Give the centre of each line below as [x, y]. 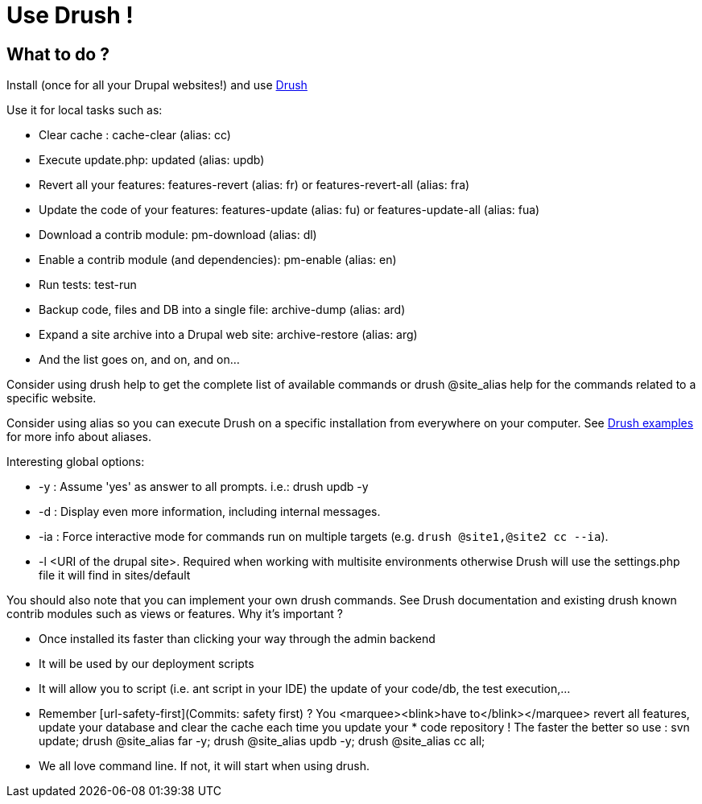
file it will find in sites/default [115, 575]
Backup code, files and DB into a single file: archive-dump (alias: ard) [222, 310]
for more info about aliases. [79, 437]
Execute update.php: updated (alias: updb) [152, 160]
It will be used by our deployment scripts [147, 664]
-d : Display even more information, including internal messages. [210, 512]
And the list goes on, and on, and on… [139, 360]
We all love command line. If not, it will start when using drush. [204, 766]
